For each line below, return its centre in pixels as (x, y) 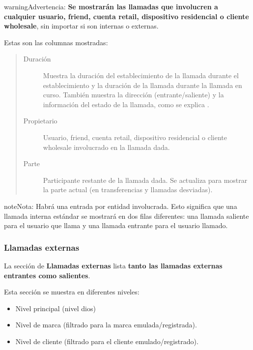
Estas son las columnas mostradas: (56, 42)
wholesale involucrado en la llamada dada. (106, 147)
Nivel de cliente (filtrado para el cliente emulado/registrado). (107, 341)
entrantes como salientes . (47, 275)
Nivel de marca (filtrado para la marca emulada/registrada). (106, 325)
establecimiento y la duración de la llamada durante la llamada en (142, 85)
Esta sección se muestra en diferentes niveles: (72, 292)
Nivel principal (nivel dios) (56, 308)
